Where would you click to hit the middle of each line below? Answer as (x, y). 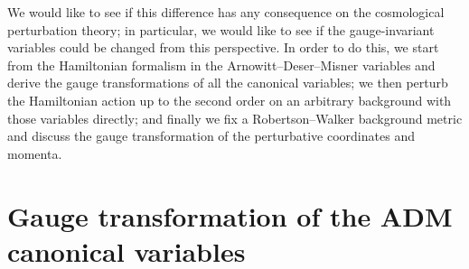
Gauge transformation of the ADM (230, 215)
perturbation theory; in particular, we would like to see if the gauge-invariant (221, 29)
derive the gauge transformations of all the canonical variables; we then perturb (228, 83)
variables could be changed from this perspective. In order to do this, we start (223, 47)
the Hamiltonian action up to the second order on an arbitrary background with (230, 100)
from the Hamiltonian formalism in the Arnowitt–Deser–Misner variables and (221, 65)
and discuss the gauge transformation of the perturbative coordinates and (211, 136)
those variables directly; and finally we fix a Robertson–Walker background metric (235, 118)
